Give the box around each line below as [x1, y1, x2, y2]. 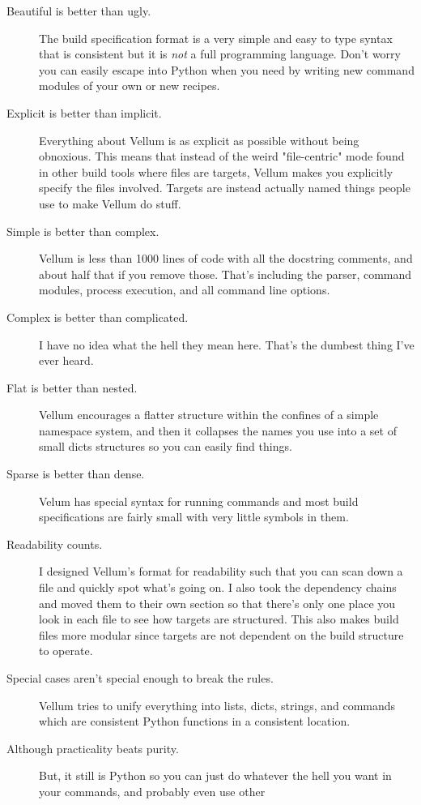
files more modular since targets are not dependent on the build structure [39, 626, 404, 643]
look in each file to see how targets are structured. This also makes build [39, 610, 399, 627]
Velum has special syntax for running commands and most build [39, 492, 359, 509]
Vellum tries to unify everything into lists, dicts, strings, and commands [39, 696, 396, 713]
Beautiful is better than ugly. [6, 2, 151, 19]
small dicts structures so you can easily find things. [39, 438, 292, 455]
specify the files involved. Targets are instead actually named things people [39, 179, 410, 196]
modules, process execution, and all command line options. [39, 281, 330, 298]
